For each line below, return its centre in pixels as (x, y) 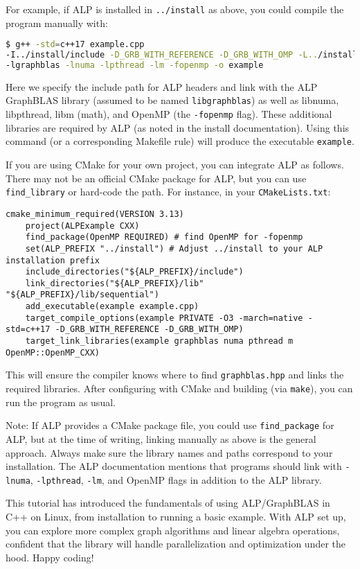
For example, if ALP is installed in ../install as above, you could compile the (175, 9)
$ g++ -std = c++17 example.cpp (75, 45)
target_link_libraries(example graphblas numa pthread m (159, 341)
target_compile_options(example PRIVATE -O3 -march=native (164, 318)
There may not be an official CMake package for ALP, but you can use (156, 178)
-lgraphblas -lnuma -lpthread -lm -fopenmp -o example (135, 65)
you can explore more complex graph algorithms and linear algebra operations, (173, 530)
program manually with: (57, 23)
